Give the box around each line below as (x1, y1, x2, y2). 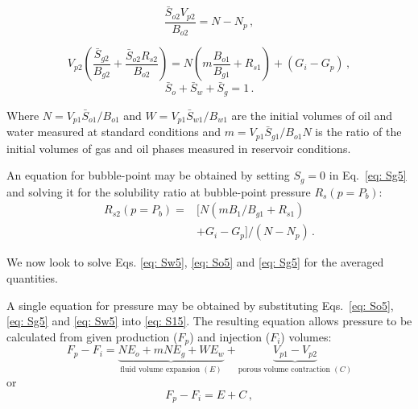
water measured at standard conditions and (6, 123, 221, 140)
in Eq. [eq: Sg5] (329, 167, 407, 184)
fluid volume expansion (120, 365, 201, 374)
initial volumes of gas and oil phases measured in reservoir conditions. (6, 139, 351, 156)
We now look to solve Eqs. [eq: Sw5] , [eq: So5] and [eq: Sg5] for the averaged (6, 254, 384, 271)
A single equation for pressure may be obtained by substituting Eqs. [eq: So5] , (6, 296, 394, 313)
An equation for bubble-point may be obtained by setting (6, 167, 290, 184)
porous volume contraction (238, 365, 330, 374)
